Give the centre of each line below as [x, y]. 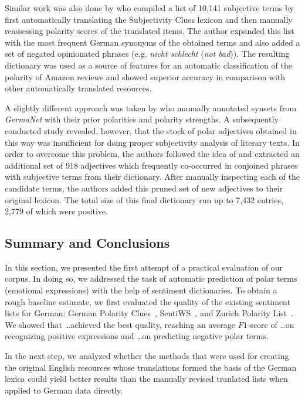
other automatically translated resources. [78, 88]
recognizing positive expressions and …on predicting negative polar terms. [137, 336]
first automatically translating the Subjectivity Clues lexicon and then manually [149, 19]
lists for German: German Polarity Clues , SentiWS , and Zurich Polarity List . [149, 313]
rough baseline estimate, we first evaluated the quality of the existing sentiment [148, 301]
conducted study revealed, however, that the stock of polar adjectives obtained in [151, 130]
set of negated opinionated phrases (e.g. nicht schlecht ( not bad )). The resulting [147, 54]
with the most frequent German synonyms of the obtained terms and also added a [152, 42]
